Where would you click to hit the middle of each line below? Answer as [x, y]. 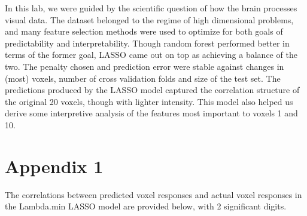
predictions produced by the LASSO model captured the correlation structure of [152, 90]
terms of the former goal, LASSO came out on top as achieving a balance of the [151, 55]
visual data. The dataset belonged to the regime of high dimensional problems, [149, 19]
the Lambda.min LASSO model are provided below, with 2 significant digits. [146, 206]
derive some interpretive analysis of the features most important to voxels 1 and [151, 113]
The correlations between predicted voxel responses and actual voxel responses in [153, 194]
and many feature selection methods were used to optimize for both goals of [144, 31]
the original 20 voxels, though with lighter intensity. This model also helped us [149, 101]
